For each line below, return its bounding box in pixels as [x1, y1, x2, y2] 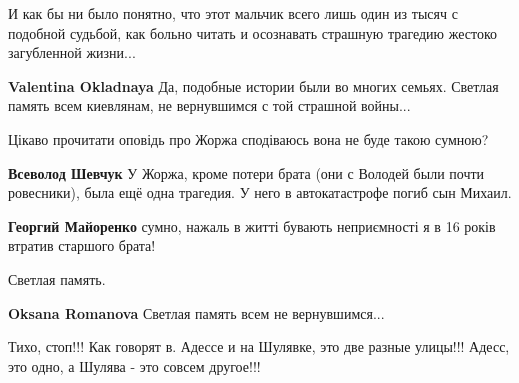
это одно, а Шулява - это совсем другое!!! [8, 355, 261, 376]
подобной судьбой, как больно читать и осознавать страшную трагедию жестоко [8, 22, 497, 43]
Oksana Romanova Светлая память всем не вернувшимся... [8, 302, 385, 323]
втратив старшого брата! [8, 235, 156, 256]
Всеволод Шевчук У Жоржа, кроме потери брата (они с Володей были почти [8, 162, 485, 183]
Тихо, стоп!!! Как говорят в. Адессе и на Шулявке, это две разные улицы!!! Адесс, [8, 336, 510, 357]
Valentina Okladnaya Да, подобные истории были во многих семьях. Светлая [8, 75, 499, 96]
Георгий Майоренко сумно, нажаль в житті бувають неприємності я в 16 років [8, 215, 496, 236]
